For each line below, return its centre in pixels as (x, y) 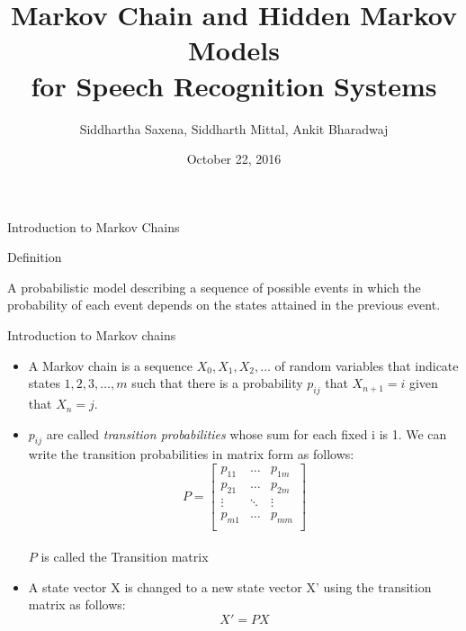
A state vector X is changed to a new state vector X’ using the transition (230, 586)
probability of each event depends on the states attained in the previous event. (224, 305)
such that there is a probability (217, 383)
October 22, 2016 (234, 159)
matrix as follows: (77, 604)
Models (234, 50)
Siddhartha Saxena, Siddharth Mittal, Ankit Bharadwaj (234, 128)
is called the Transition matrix (125, 557)
